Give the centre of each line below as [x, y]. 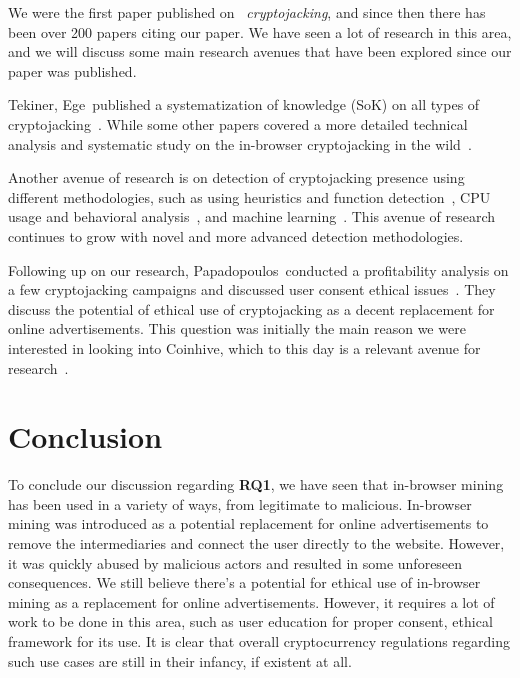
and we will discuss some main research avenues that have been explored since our [260, 51]
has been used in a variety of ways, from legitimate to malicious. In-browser [240, 503]
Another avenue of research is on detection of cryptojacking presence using [236, 177]
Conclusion [85, 436]
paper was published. [72, 70]
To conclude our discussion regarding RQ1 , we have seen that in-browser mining [256, 484]
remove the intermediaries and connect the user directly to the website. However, [256, 543]
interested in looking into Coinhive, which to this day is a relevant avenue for [244, 347]
